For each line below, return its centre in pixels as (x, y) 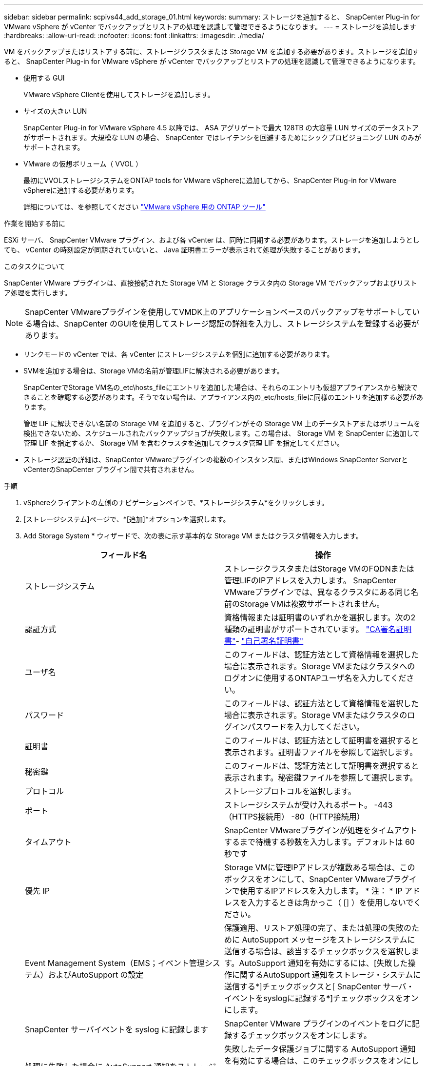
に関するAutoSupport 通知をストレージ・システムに (327, 975)
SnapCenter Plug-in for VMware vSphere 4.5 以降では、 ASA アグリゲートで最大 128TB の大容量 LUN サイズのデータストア (221, 128)
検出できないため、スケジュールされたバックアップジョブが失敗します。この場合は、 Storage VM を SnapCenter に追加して (222, 433)
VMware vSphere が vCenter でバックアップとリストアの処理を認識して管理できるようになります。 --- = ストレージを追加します (210, 27)
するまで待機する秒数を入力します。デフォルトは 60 (320, 842)
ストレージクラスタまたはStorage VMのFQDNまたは (319, 569)
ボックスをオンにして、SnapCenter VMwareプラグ (317, 879)
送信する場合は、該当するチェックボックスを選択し (318, 951)
